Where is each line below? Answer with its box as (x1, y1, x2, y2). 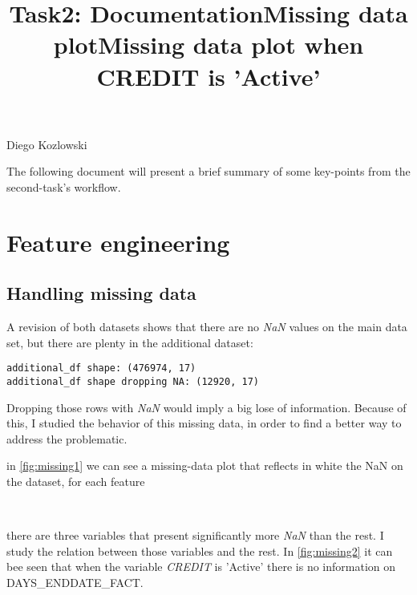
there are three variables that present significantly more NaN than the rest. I (6, 527, 384, 544)
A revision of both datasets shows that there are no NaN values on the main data (6, 318, 407, 335)
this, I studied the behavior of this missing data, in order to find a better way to (6, 415, 402, 431)
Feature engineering (6, 225, 230, 258)
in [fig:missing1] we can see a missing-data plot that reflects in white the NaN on (6, 457, 403, 474)
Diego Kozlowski (6, 136, 87, 152)
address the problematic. (6, 430, 128, 447)
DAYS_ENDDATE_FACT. (6, 573, 144, 590)
